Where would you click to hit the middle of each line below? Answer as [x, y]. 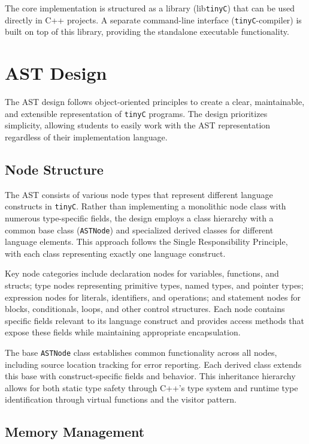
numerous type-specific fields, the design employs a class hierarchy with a [139, 217]
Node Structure [54, 169]
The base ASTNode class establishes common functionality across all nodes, [141, 352]
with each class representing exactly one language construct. [115, 253]
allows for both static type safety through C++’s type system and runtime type [152, 387]
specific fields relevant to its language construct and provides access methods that [155, 320]
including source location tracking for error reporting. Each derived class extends [153, 364]
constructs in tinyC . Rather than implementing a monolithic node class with [146, 206]
